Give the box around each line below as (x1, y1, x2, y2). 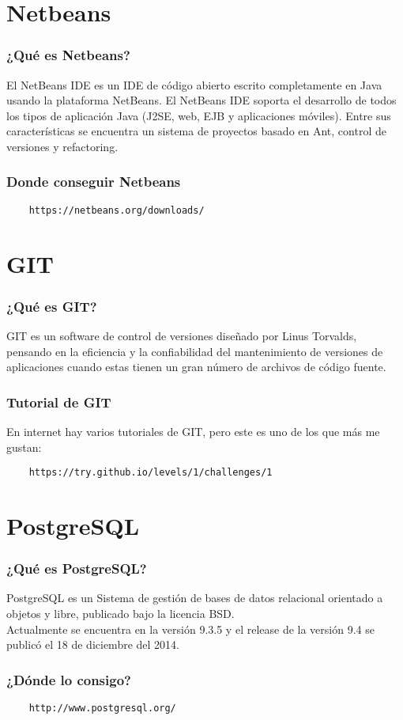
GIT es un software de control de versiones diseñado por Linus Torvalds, (6, 328, 357, 344)
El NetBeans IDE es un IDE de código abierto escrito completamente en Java (6, 76, 382, 93)
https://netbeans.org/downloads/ (28, 204, 205, 216)
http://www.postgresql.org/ (28, 703, 176, 714)
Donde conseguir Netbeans (6, 172, 181, 191)
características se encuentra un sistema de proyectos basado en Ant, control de (6, 123, 386, 139)
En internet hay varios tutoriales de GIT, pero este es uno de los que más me (6, 423, 380, 440)
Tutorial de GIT (6, 392, 111, 411)
